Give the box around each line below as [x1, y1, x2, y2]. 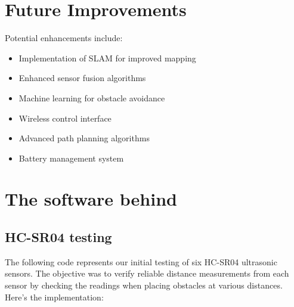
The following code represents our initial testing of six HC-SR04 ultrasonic [5, 255, 277, 268]
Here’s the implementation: [5, 290, 104, 303]
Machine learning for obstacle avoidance [18, 91, 165, 104]
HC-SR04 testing [5, 228, 112, 246]
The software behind [5, 187, 177, 211]
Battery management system [18, 151, 124, 164]
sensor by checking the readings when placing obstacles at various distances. [5, 279, 283, 292]
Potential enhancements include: [5, 32, 123, 44]
